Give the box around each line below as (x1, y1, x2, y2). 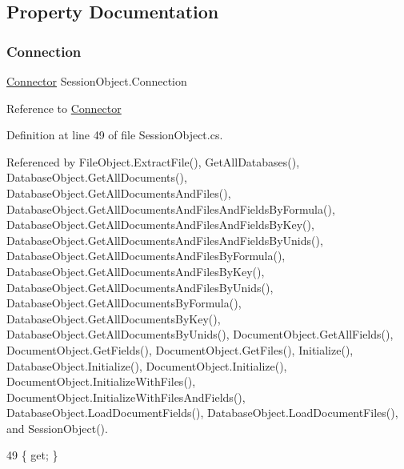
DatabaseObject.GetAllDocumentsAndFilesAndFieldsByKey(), (6, 216, 314, 233)
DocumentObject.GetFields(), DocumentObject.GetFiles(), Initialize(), (6, 341, 354, 358)
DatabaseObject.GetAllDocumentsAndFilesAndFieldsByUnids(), (6, 231, 323, 248)
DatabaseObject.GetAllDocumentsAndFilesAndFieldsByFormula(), (6, 200, 335, 217)
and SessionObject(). (6, 419, 108, 436)
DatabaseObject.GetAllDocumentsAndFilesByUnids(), (6, 279, 274, 295)
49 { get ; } (6, 447, 58, 463)
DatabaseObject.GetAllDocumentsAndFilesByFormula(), (6, 247, 286, 264)
